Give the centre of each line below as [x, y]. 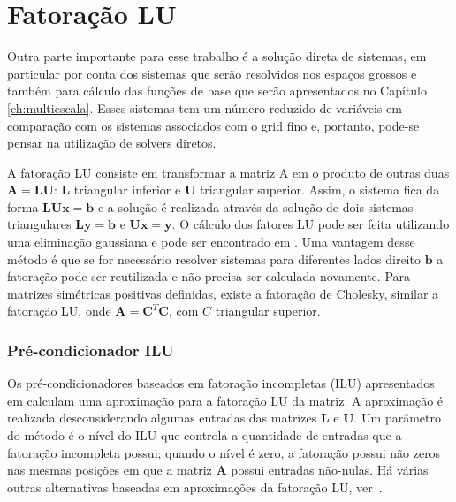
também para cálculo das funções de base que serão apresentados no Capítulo [217, 91]
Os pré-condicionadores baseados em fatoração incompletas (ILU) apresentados [221, 383]
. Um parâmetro [397, 418]
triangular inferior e [127, 190]
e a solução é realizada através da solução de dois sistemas [255, 206]
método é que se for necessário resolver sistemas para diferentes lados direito [214, 259]
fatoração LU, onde [59, 311]
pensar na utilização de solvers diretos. [112, 143]
